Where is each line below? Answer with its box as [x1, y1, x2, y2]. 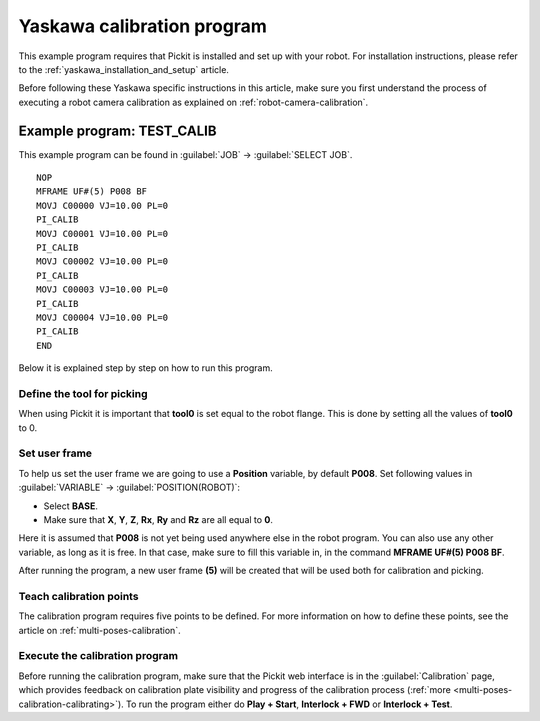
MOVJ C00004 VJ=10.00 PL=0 [36, 311, 169, 323]
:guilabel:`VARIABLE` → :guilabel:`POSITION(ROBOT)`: [18, 481, 240, 494]
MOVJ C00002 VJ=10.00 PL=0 [36, 256, 169, 267]
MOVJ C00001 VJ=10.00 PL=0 [36, 228, 169, 239]
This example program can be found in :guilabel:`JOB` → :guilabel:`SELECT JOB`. [18, 148, 353, 160]
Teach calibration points [18, 589, 139, 603]
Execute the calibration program [18, 649, 179, 663]
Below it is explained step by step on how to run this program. [18, 362, 274, 374]
